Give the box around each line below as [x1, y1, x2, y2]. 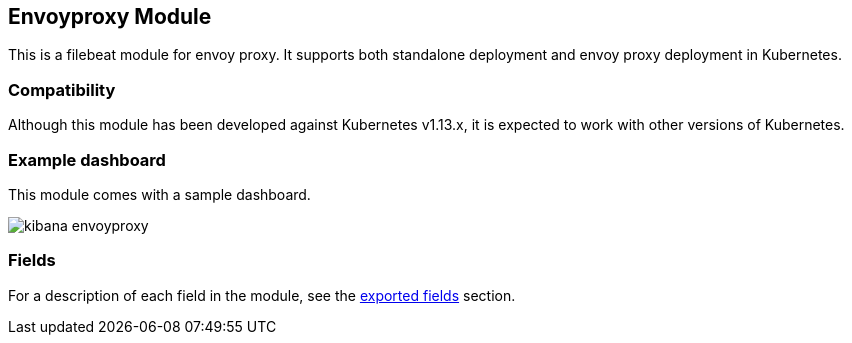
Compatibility [8, 79, 116, 100]
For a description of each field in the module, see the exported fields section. [8, 286, 516, 304]
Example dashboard [8, 149, 166, 170]
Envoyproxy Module [8, 4, 212, 29]
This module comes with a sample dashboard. [8, 185, 311, 203]
